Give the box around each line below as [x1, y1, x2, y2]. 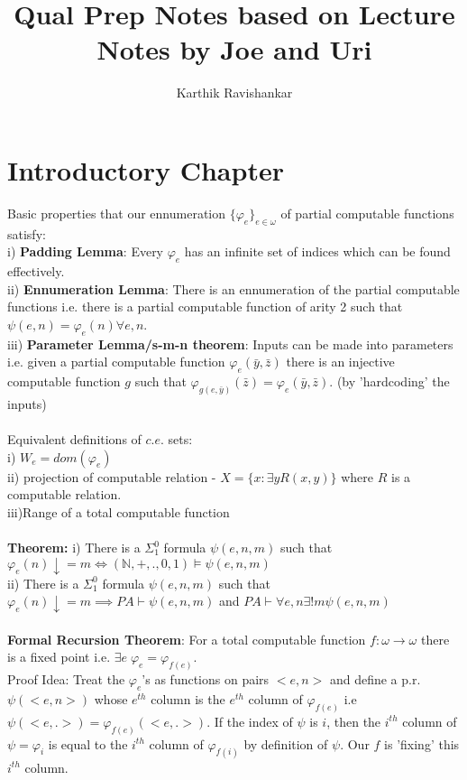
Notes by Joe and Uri [96, 31, 372, 68]
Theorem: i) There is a [7, 538, 141, 557]
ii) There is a [7, 573, 79, 592]
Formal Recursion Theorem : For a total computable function [7, 629, 366, 648]
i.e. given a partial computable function [7, 352, 225, 371]
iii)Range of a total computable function [7, 502, 230, 521]
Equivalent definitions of [7, 430, 142, 449]
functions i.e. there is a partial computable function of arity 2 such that [7, 297, 403, 316]
